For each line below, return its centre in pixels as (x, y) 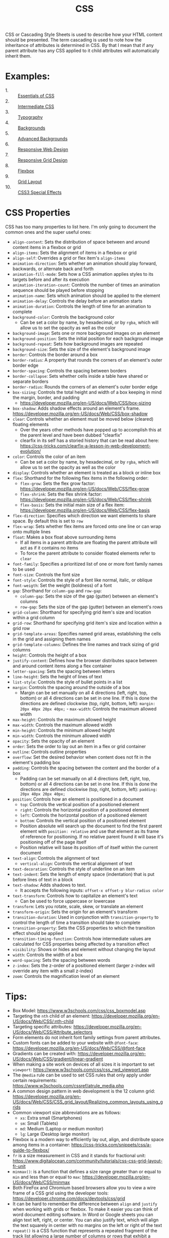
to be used (24, 569)
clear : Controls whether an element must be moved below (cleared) (83, 419)
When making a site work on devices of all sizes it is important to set (83, 1064)
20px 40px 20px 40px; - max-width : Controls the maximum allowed (88, 709)
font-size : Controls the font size (46, 575)
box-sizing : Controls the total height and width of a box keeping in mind (87, 392)
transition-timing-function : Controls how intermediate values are (82, 939)
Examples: (28, 77)
